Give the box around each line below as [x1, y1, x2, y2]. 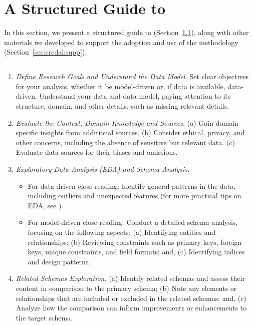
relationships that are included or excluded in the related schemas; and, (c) [16, 292, 246, 303]
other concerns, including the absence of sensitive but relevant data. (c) [16, 137, 235, 147]
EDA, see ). [28, 200, 64, 210]
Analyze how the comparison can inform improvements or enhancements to [16, 302, 247, 313]
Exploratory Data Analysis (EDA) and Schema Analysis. [16, 164, 190, 174]
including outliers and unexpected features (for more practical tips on [28, 190, 241, 201]
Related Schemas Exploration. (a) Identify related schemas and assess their [16, 273, 245, 283]
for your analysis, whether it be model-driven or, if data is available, [16, 81, 225, 91]
